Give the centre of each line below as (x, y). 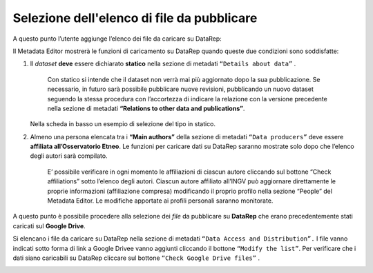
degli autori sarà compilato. (69, 156)
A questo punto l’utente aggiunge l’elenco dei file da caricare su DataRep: (117, 39)
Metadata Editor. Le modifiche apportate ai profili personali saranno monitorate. (160, 201)
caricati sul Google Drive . (49, 226)
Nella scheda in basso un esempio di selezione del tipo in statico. (123, 124)
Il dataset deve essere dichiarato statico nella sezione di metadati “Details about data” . (163, 64)
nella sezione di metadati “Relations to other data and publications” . (146, 108)
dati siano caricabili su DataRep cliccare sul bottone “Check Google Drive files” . (136, 258)
